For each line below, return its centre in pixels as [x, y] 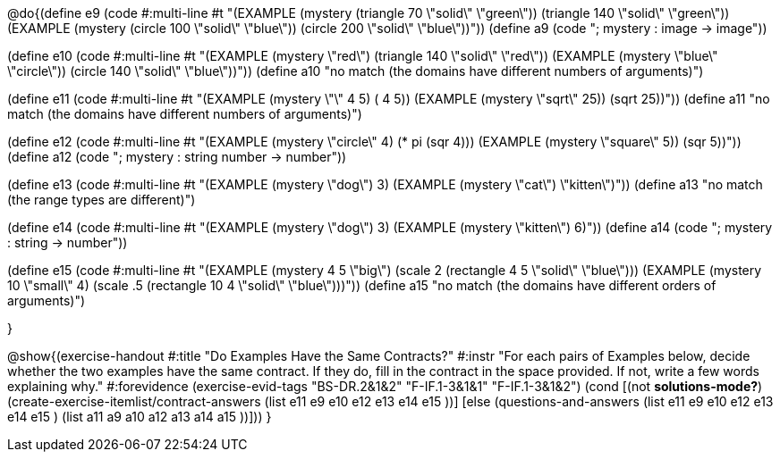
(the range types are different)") [102, 200]
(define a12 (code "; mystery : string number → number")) [177, 157]
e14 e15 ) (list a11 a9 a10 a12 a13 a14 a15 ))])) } [140, 417]
